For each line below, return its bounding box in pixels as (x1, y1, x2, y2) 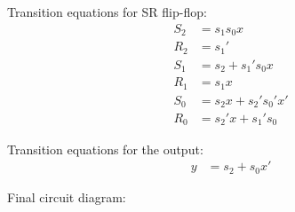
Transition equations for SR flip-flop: (7, 3, 207, 20)
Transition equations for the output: (7, 139, 203, 158)
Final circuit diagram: (7, 187, 126, 206)
